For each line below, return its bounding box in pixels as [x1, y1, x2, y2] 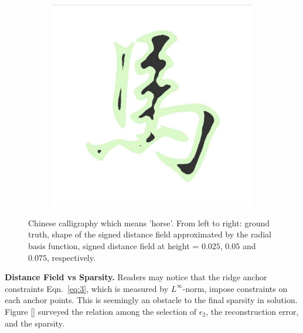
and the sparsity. [5, 317, 64, 329]
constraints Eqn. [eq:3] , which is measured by [5, 282, 169, 294]
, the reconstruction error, [206, 305, 299, 318]
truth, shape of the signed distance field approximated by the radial [28, 228, 271, 240]
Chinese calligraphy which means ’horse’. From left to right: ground [28, 216, 270, 229]
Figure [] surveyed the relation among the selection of [5, 305, 197, 318]
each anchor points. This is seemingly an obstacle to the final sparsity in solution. [5, 294, 298, 306]
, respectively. [46, 251, 96, 263]
